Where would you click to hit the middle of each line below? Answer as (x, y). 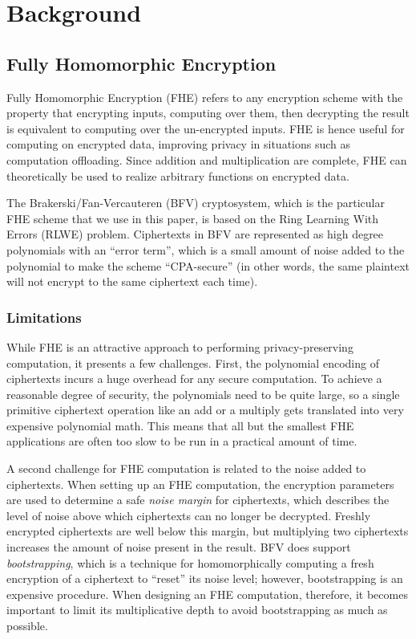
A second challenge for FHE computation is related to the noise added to (186, 468)
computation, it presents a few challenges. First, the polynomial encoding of (193, 362)
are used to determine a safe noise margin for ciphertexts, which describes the (198, 500)
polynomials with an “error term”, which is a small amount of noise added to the (206, 249)
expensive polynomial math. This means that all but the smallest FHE (180, 425)
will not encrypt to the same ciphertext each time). (132, 281)
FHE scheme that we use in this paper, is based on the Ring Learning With (193, 218)
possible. (27, 626)
